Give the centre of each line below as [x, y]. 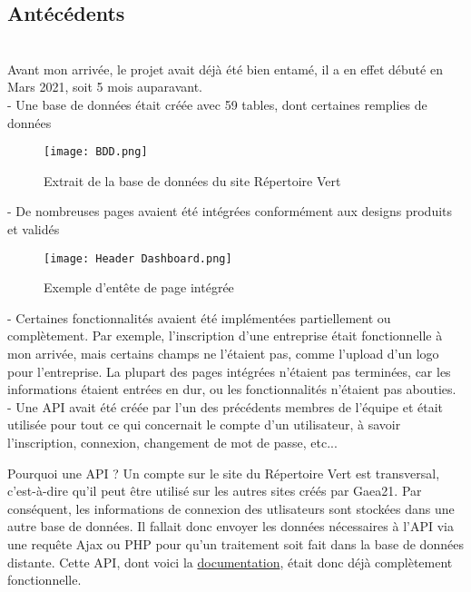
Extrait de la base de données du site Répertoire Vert [192, 180]
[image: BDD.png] [96, 152]
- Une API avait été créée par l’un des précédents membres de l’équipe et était [225, 406]
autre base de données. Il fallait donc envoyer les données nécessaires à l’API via [231, 526]
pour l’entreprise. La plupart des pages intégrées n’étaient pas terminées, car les [229, 371]
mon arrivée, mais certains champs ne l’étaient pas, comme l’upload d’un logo [223, 354]
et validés [34, 229]
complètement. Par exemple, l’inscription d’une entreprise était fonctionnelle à [225, 335]
